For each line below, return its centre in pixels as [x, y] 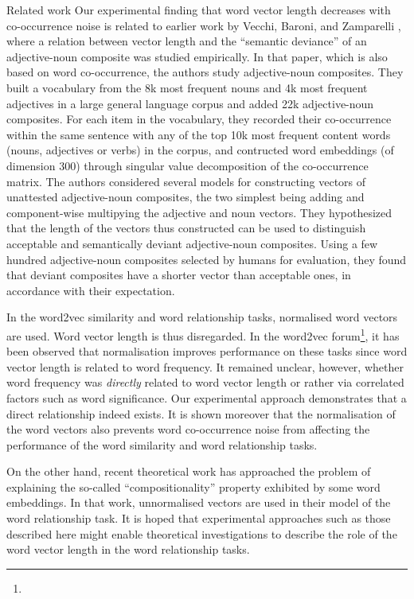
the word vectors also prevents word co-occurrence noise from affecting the [188, 429]
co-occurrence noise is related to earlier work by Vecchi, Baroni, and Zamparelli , [204, 25]
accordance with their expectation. [91, 290]
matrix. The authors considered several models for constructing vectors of [186, 181]
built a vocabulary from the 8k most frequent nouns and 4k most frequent [187, 87]
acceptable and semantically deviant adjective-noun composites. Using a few [192, 243]
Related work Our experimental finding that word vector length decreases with [199, 10]
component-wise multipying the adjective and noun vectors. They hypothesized [199, 212]
